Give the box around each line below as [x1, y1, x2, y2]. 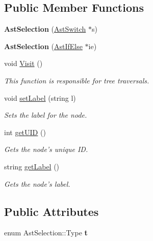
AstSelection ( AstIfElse [4, 40, 83, 51]
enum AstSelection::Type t [4, 227, 88, 238]
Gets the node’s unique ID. [4, 144, 88, 155]
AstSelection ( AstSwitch [4, 24, 86, 34]
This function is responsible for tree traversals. [4, 75, 149, 85]
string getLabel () [4, 161, 60, 171]
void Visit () [4, 58, 43, 69]
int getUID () [4, 126, 46, 137]
